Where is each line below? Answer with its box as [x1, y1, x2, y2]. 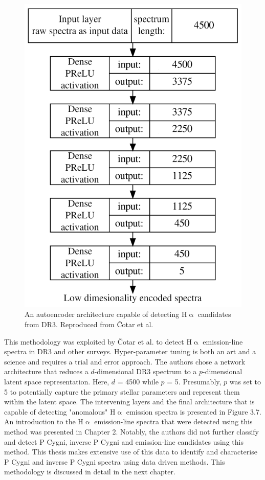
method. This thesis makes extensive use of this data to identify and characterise [4, 446, 257, 457]
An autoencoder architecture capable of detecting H [25, 309, 187, 319]
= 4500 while [117, 376, 159, 386]
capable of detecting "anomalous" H [4, 406, 116, 417]
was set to [229, 376, 261, 386]
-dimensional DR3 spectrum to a [94, 366, 197, 377]
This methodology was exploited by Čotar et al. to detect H [4, 336, 192, 347]
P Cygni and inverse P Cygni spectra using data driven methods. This [4, 456, 225, 467]
